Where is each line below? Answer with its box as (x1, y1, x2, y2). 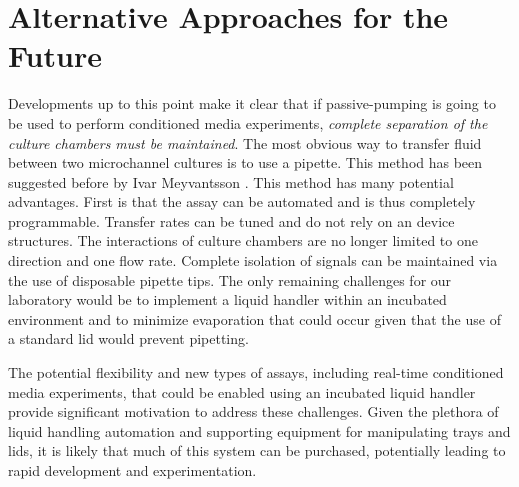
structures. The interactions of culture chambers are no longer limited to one (8, 230, 478, 251)
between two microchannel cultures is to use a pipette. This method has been (8, 152, 483, 173)
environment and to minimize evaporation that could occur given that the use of (8, 308, 501, 329)
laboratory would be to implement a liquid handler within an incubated (8, 289, 447, 310)
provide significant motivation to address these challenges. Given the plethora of (8, 401, 499, 422)
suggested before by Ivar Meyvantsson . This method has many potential (8, 171, 454, 192)
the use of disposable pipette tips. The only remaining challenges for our (8, 269, 452, 290)
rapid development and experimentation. (8, 460, 257, 480)
